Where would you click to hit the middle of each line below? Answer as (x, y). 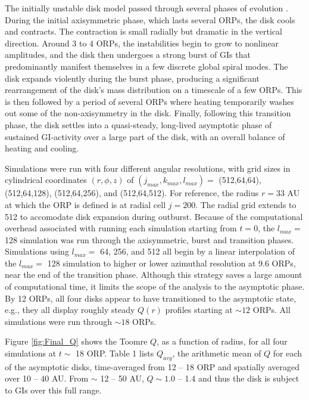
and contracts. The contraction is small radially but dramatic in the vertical (143, 31)
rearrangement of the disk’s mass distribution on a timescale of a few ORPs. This (154, 90)
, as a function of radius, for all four (222, 341)
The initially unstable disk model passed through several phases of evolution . (146, 8)
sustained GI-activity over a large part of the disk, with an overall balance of (145, 136)
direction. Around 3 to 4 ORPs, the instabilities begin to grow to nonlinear (142, 43)
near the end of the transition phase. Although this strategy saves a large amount (154, 275)
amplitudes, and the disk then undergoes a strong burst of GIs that (128, 55)
